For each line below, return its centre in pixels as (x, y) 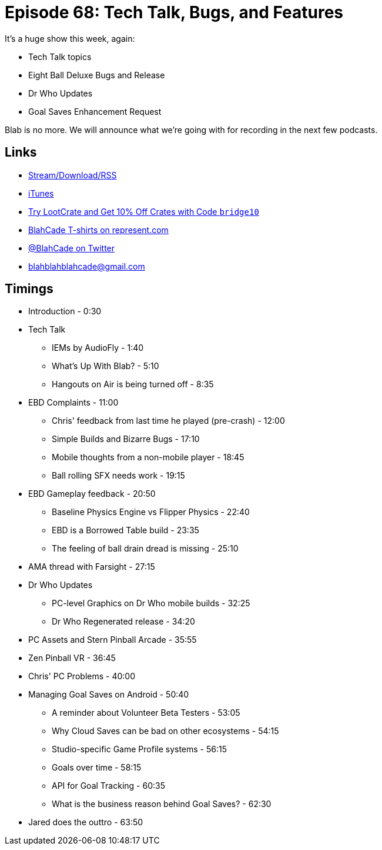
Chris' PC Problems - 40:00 (82, 676)
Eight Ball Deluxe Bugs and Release (97, 75)
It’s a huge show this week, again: (70, 38)
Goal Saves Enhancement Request (95, 111)
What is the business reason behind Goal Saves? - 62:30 (162, 804)
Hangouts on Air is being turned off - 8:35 (133, 384)
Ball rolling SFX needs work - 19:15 (118, 476)
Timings (29, 289)
